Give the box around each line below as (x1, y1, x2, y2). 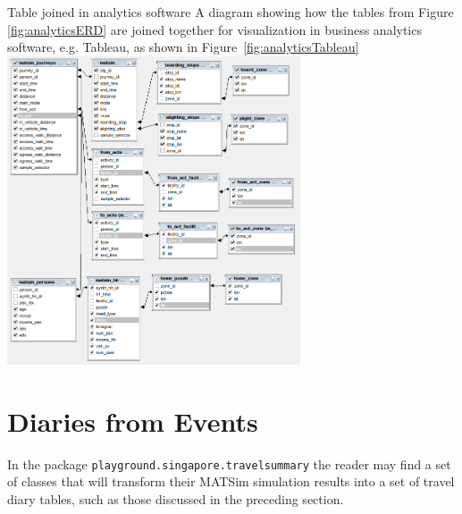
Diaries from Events (7, 402, 258, 439)
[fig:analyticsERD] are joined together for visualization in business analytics (7, 20, 422, 38)
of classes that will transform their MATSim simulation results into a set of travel (7, 472, 455, 491)
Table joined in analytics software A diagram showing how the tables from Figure (7, 3, 454, 21)
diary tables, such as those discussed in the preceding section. (7, 489, 344, 508)
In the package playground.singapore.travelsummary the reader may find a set (7, 454, 451, 473)
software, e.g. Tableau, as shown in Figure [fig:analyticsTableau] (7, 38, 359, 56)
